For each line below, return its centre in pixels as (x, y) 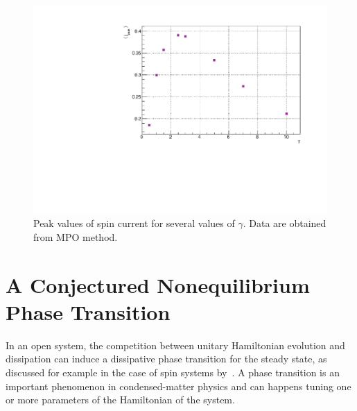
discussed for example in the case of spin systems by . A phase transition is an (173, 372)
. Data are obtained (285, 223)
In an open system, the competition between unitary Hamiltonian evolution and (175, 345)
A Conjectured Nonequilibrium (158, 284)
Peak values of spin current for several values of (134, 223)
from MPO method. (76, 236)
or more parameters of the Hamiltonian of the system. (120, 400)
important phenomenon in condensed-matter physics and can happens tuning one (178, 386)
